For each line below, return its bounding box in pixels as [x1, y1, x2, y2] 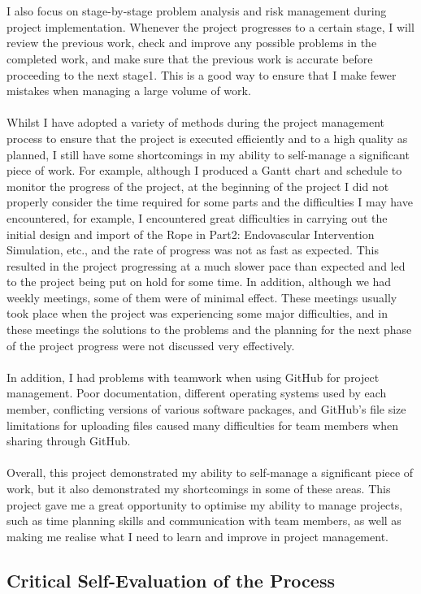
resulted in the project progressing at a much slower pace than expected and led [7, 257, 406, 274]
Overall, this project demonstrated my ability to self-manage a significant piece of [7, 464, 414, 481]
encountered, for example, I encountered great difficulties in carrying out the [7, 209, 388, 226]
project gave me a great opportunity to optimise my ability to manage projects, [7, 496, 403, 513]
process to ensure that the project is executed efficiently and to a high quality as [7, 129, 408, 146]
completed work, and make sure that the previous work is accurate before [7, 50, 373, 67]
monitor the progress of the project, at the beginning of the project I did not [7, 177, 389, 194]
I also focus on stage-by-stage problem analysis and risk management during [7, 2, 387, 20]
